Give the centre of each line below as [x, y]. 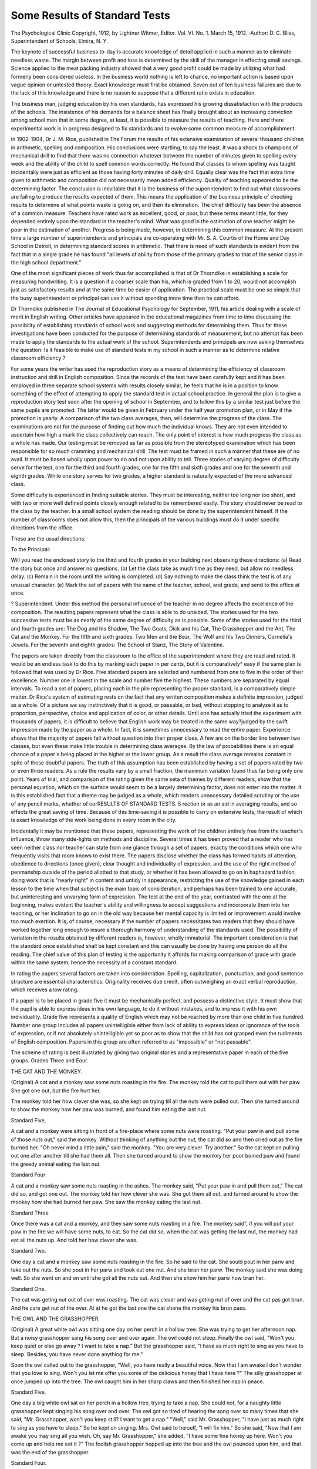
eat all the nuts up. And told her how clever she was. [74, 1240]
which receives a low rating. [45, 990]
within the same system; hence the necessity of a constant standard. [94, 962]
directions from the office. [42, 528]
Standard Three [30, 1213]
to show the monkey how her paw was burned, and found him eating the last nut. [109, 1109]
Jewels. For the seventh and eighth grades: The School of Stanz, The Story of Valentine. [117, 645]
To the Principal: [31, 549]
